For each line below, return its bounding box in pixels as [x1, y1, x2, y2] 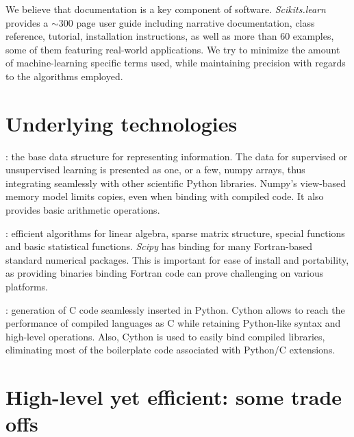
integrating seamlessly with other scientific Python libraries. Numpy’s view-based [5, 175, 346, 190]
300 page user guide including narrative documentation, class [58, 15, 315, 29]
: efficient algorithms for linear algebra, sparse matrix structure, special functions [5, 225, 345, 240]
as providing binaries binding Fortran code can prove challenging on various [5, 266, 324, 280]
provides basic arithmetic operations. [5, 203, 160, 217]
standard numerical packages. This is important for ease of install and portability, [5, 252, 349, 266]
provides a [5, 15, 49, 29]
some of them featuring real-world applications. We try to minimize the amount [5, 42, 340, 56]
